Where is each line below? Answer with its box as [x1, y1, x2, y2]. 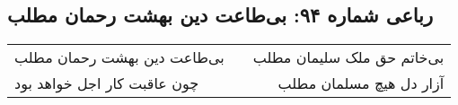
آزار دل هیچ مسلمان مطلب [277, 73, 445, 94]
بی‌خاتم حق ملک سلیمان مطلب [252, 47, 445, 68]
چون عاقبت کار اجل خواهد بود [14, 73, 199, 94]
